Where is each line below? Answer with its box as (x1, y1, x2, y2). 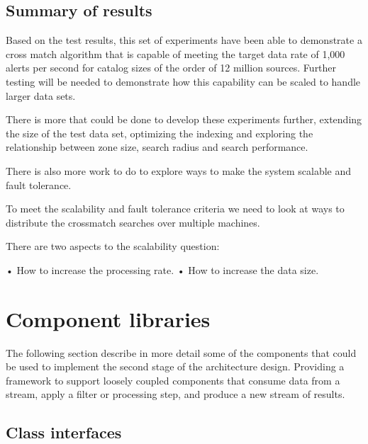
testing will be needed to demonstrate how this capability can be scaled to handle (6, 74, 361, 89)
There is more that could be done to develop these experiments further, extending (6, 112, 362, 127)
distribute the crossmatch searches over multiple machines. (6, 215, 260, 229)
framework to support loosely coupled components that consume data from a (6, 372, 340, 387)
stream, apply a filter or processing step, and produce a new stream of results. (6, 387, 345, 402)
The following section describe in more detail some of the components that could (6, 345, 357, 360)
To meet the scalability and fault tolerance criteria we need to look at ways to (6, 201, 345, 216)
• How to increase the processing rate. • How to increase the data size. (6, 262, 319, 277)
